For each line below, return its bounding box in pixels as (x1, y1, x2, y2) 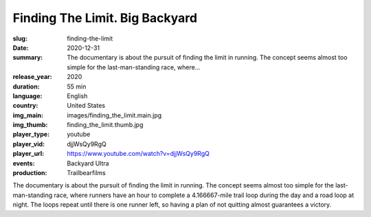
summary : (12, 54, 43, 62)
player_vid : (12, 139, 45, 148)
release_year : (12, 73, 53, 81)
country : (12, 102, 38, 110)
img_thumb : (12, 121, 48, 129)
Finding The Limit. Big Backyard (12, 10, 198, 25)
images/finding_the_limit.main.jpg (67, 111, 162, 119)
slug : (12, 34, 27, 43)
